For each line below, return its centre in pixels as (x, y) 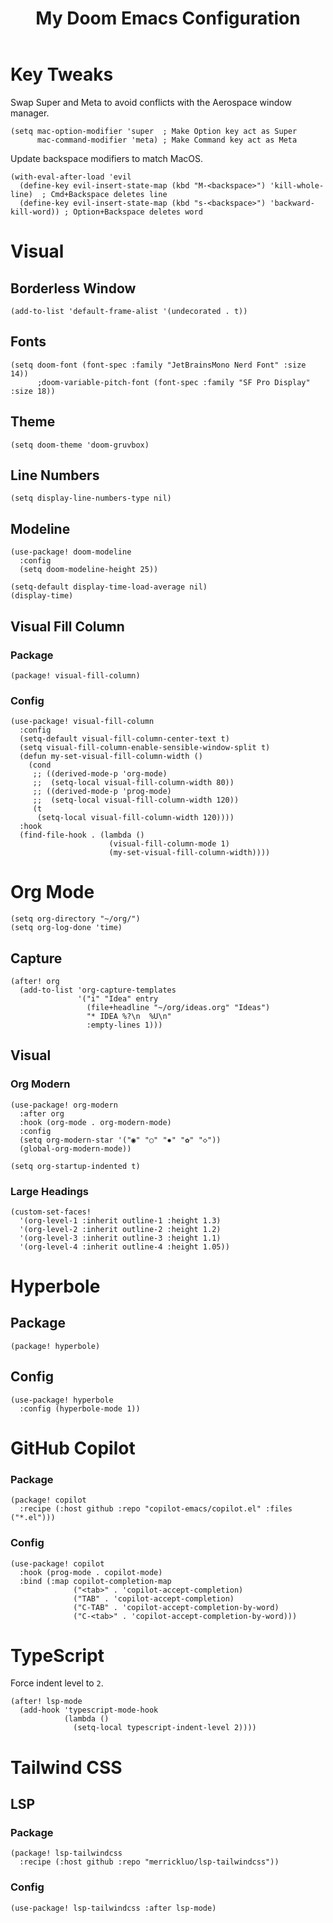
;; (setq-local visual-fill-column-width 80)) (133, 783)
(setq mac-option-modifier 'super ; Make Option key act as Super (154, 131)
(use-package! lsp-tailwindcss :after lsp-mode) (113, 1908)
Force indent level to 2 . (57, 1683)
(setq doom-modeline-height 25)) (89, 570)
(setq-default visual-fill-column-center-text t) (124, 739)
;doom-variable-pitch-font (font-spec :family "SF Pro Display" (173, 382)
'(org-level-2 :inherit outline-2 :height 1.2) (120, 1229)
